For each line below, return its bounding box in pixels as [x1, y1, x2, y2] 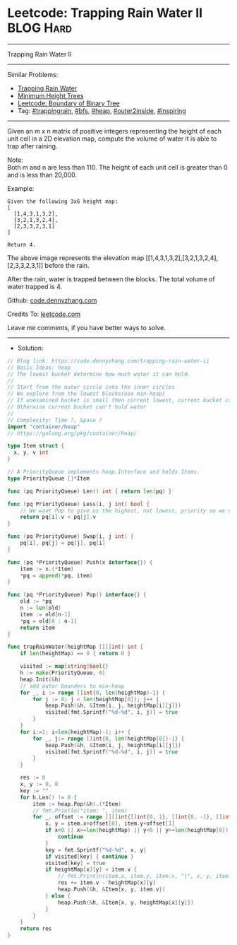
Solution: [17, 344, 44, 352]
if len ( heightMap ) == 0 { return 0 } [20, 650, 131, 657]
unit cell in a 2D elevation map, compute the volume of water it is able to [7, 134, 217, 143]
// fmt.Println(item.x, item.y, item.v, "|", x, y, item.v [57, 873, 235, 880]
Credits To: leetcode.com [7, 310, 81, 318]
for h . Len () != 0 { [20, 794, 78, 801]
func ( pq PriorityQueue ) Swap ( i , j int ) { [7, 533, 134, 540]
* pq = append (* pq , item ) [20, 572, 93, 579]
